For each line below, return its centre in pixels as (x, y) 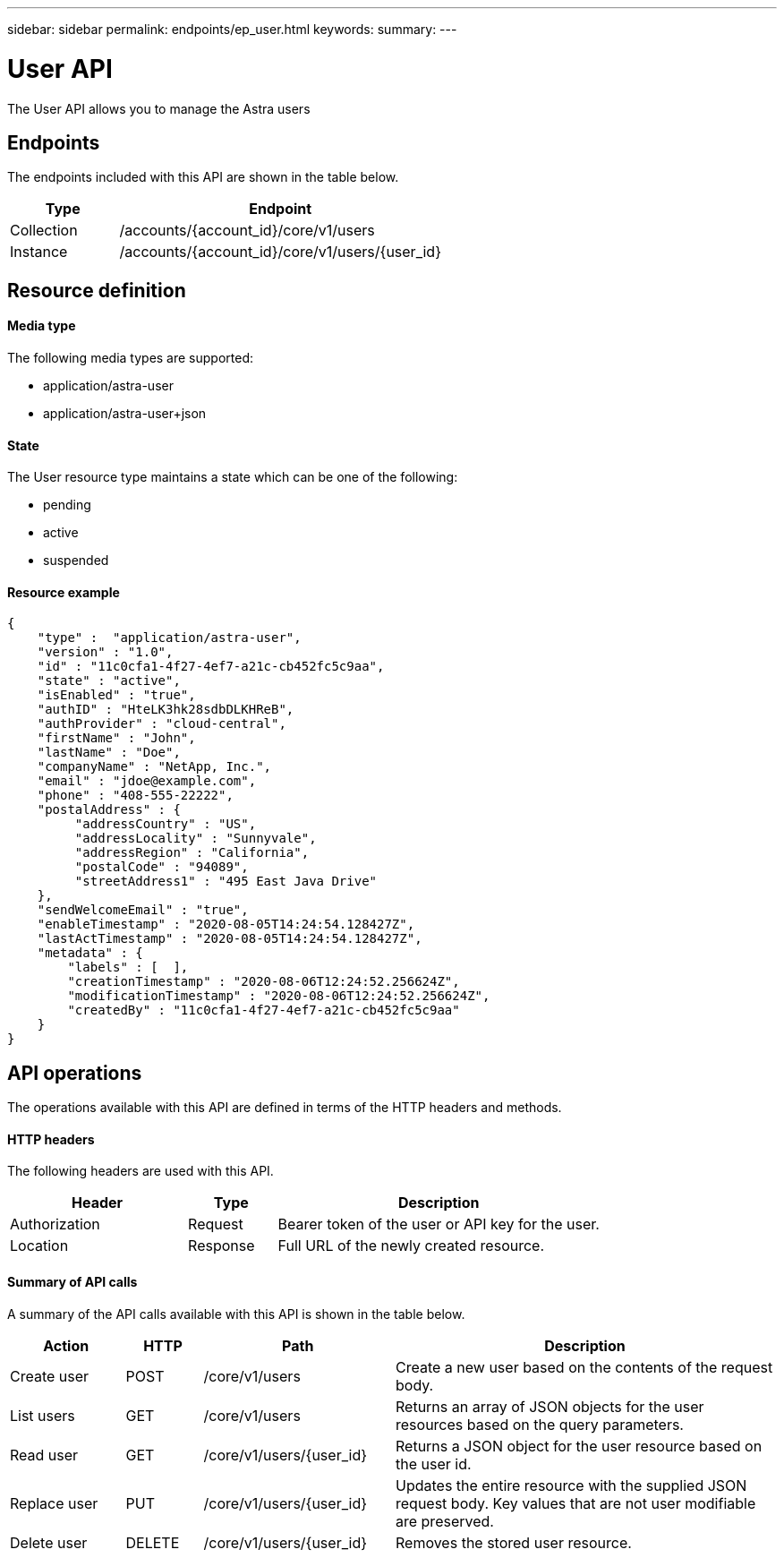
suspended (76, 561)
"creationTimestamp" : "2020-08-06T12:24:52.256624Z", (264, 982)
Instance (39, 252)
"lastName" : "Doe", (109, 753)
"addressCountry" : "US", (166, 824)
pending (67, 505)
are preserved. (445, 1521)
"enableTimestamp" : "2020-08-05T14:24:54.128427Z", (226, 925)
